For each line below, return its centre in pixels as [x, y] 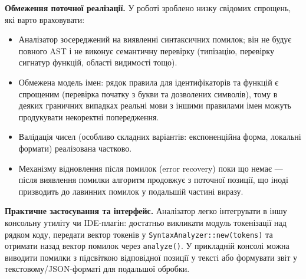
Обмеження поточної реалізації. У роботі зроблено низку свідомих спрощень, [148, 8]
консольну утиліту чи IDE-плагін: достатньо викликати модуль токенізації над [146, 222]
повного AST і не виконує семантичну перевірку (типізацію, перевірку [146, 50]
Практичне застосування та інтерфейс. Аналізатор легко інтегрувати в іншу [146, 211]
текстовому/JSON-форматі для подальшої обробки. [97, 269]
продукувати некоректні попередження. [89, 116]
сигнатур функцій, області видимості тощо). [98, 62]
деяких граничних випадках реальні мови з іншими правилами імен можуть [155, 105]
